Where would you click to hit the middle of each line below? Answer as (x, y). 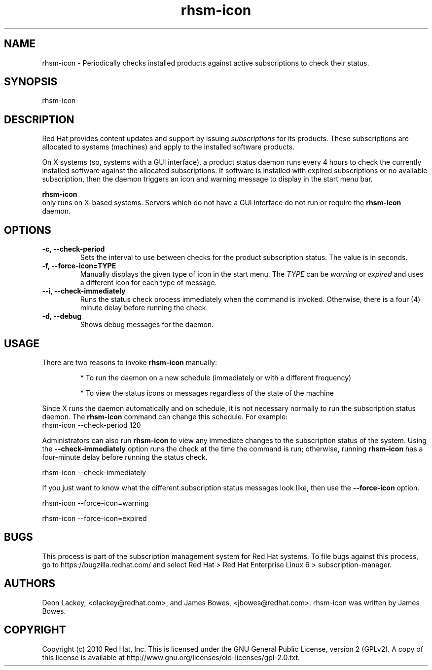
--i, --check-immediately (84, 291)
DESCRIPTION (39, 119)
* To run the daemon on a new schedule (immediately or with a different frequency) (216, 377)
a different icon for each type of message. (148, 283)
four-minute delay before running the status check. (125, 457)
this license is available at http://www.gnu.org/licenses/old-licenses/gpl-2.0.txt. (171, 657)
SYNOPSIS (31, 82)
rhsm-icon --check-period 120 (91, 425)
